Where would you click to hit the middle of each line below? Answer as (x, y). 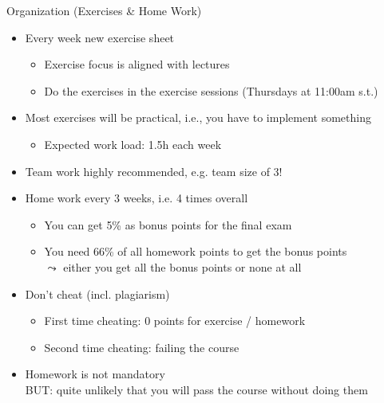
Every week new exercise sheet (100, 37)
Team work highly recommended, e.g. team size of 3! (154, 171)
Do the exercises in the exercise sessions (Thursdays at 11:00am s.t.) (211, 90)
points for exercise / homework (230, 321)
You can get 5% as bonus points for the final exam (168, 224)
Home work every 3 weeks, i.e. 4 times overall (137, 198)
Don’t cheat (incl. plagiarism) (97, 293)
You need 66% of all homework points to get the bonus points (196, 251)
